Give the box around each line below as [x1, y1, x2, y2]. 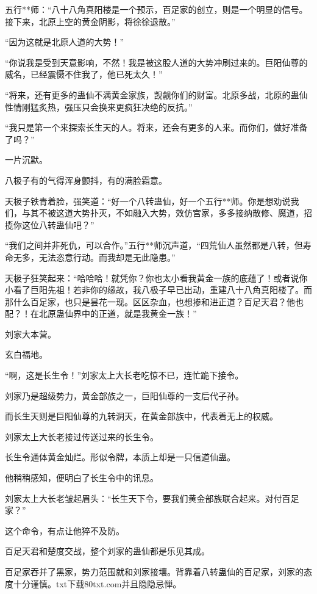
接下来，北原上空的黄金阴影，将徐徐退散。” [5, 15, 176, 27]
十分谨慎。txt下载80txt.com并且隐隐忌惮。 [13, 577, 182, 590]
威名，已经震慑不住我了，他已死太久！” [5, 68, 163, 81]
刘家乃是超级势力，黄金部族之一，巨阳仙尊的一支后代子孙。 [5, 389, 244, 402]
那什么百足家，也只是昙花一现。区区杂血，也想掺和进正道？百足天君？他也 [5, 295, 304, 308]
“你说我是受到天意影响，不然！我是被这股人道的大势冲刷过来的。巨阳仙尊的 [5, 56, 308, 68]
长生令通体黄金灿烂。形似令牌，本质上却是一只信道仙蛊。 [5, 451, 235, 463]
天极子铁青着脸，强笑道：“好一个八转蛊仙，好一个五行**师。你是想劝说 [5, 194, 291, 207]
